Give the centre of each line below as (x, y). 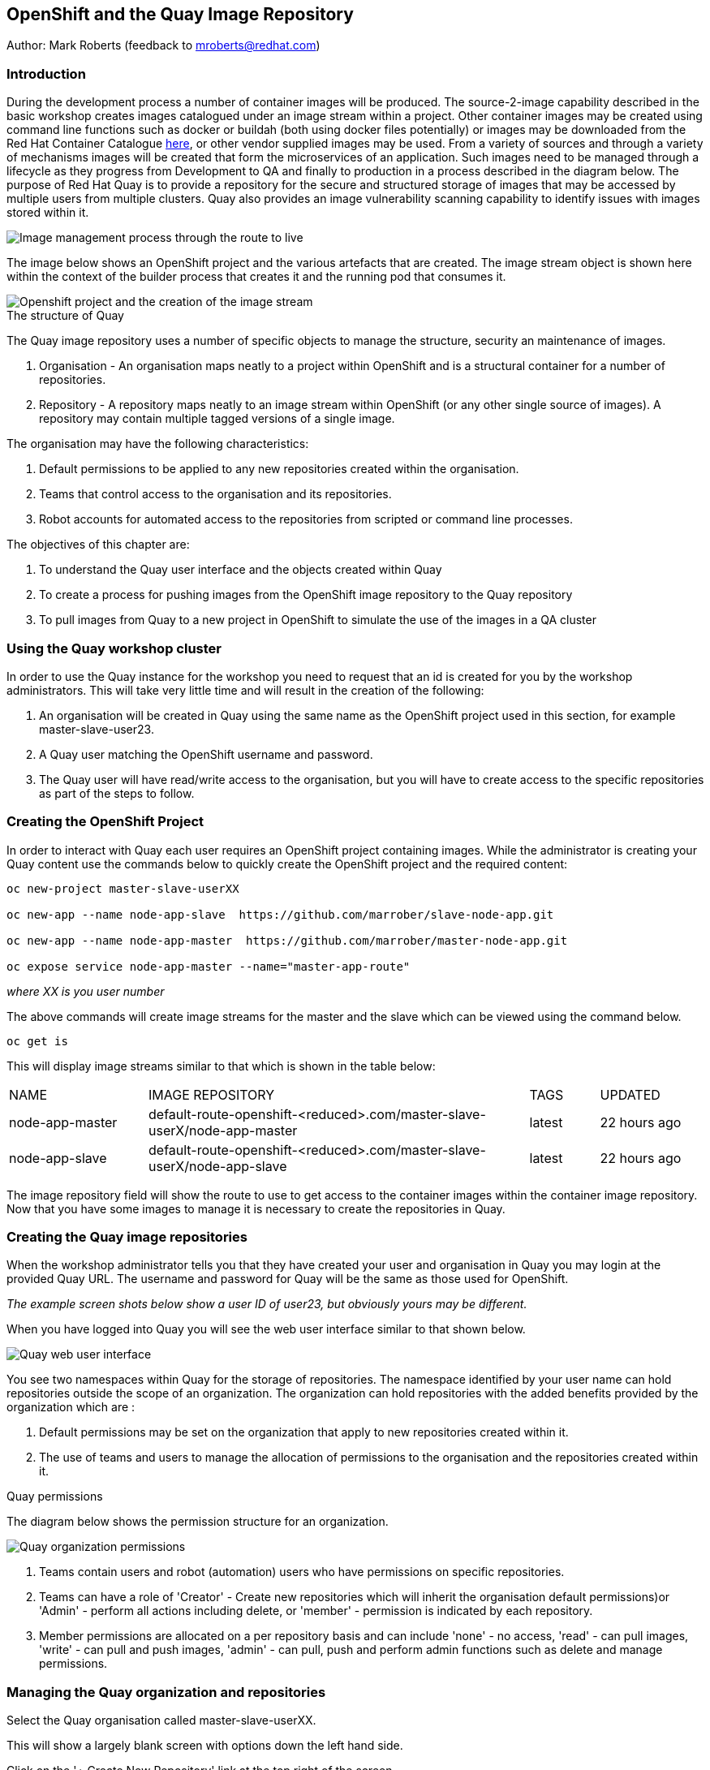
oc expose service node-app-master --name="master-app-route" (209, 966)
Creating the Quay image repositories (127, 1237)
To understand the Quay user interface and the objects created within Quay (241, 570)
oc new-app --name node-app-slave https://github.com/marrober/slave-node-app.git (280, 914)
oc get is (37, 1041)
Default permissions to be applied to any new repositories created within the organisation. (279, 469)
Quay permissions (55, 1497)
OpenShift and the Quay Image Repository (180, 14)
